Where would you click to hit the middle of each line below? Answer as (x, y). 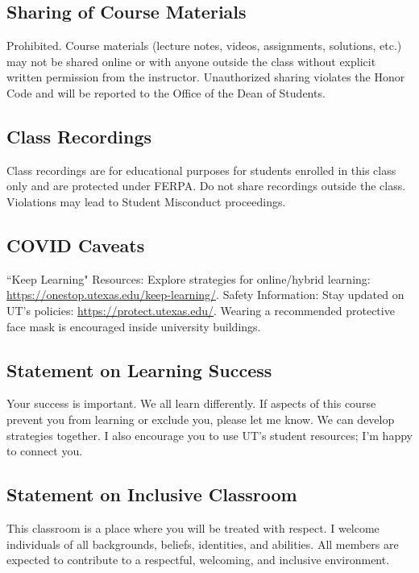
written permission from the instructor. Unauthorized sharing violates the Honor (206, 77)
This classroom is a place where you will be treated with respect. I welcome (193, 527)
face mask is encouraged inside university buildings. (134, 326)
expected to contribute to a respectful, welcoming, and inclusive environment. (198, 560)
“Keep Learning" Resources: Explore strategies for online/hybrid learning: (189, 278)
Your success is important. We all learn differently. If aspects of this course (191, 403)
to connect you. (45, 451)
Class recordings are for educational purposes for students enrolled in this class (201, 170)
